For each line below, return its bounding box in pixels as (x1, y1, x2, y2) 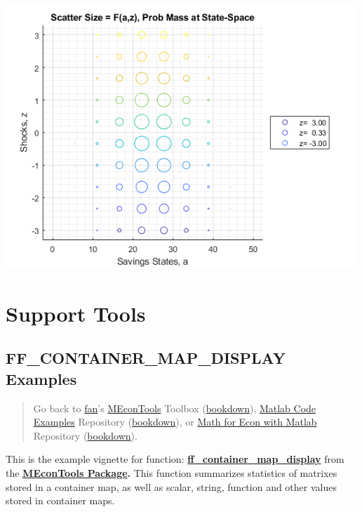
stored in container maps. (6, 493, 115, 508)
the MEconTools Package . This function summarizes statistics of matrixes (6, 465, 337, 480)
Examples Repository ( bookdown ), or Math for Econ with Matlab (33, 414, 317, 429)
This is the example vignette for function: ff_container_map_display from (6, 452, 344, 466)
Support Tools (6, 298, 146, 327)
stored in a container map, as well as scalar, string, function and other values (6, 479, 337, 494)
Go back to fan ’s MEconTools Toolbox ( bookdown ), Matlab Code (33, 400, 316, 415)
